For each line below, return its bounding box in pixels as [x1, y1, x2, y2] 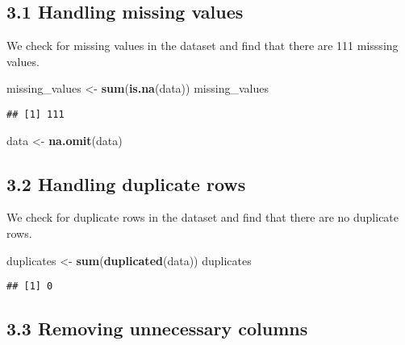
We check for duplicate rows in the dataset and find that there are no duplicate [6, 209, 399, 226]
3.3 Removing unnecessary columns [6, 316, 308, 341]
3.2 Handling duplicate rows [6, 171, 246, 196]
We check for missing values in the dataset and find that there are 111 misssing [6, 37, 399, 54]
